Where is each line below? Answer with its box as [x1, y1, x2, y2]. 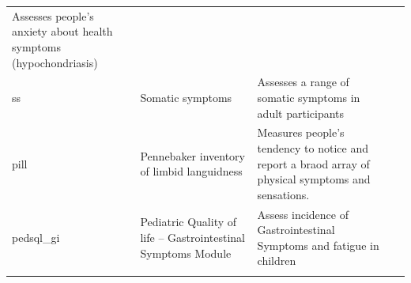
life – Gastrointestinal [140, 229, 245, 246]
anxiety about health [12, 23, 113, 40]
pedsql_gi [12, 229, 60, 246]
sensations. [257, 186, 310, 202]
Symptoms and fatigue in [257, 236, 379, 253]
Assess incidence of [257, 206, 349, 222]
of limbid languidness [140, 163, 243, 179]
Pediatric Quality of [140, 213, 237, 230]
